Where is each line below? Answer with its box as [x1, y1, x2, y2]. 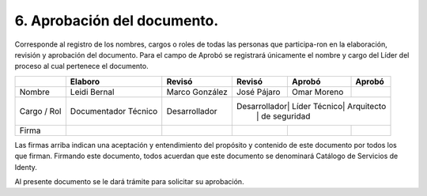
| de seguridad [255, 111, 311, 122]
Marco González [166, 86, 229, 97]
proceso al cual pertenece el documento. [14, 62, 149, 71]
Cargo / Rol [19, 105, 62, 116]
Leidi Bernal [70, 86, 115, 97]
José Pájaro [236, 86, 281, 97]
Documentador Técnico [70, 105, 158, 116]
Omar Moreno [291, 86, 344, 97]
